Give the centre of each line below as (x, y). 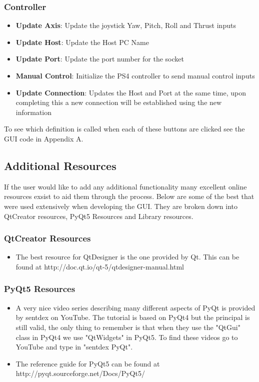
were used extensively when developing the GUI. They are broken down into (121, 206)
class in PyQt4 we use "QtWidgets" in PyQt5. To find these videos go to (127, 337)
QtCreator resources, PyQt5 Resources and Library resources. (99, 216)
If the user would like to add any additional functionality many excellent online (125, 186)
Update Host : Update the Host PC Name (82, 42)
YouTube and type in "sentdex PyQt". (74, 347)
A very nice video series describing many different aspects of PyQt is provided (135, 307)
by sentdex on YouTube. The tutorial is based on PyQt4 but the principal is (133, 317)
